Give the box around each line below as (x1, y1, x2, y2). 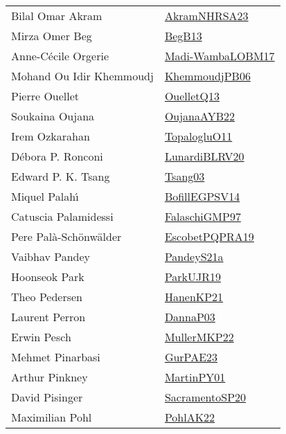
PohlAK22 (164, 409, 215, 425)
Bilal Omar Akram (11, 8, 102, 24)
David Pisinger (11, 389, 83, 405)
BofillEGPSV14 (164, 188, 240, 204)
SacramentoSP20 (164, 389, 247, 405)
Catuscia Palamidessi (11, 208, 114, 224)
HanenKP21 (164, 289, 224, 305)
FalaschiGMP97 (164, 208, 241, 224)
